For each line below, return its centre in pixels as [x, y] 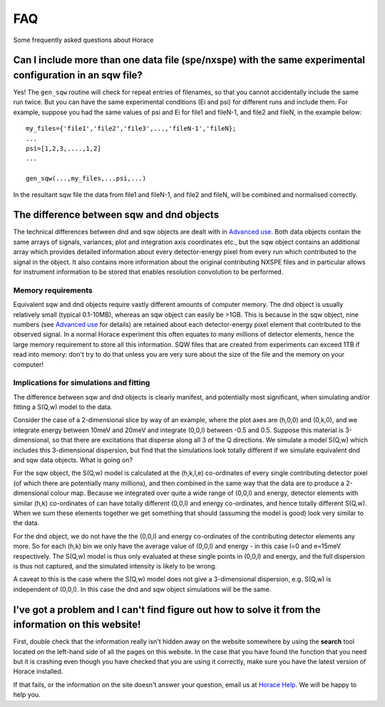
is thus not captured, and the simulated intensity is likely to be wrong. [115, 566]
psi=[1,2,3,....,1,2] [63, 149]
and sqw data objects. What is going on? [73, 460]
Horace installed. [38, 671]
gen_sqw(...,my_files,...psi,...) [86, 179]
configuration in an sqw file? [78, 75]
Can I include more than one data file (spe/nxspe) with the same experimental [189, 60]
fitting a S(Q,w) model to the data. [63, 407]
